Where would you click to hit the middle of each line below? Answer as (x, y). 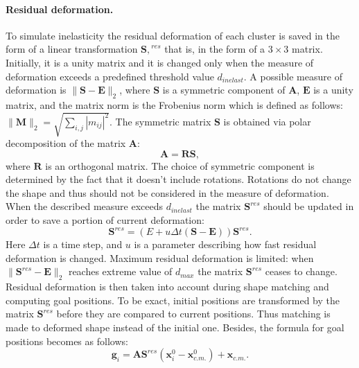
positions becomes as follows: (67, 341)
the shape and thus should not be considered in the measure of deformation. (167, 192)
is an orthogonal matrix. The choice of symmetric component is (180, 165)
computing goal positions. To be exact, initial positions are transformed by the (173, 300)
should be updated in (309, 206)
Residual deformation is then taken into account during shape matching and (167, 287)
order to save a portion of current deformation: (105, 220)
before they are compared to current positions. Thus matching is (193, 314)
